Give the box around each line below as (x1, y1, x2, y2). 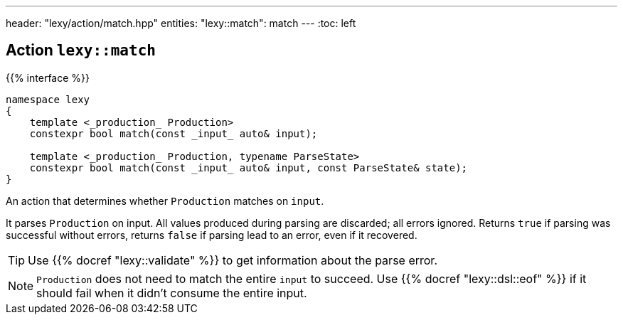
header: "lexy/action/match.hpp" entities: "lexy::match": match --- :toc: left (6, 17, 356, 29)
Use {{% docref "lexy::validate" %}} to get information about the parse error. (28, 252, 437, 267)
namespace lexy (6, 93, 90, 105)
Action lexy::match (6, 41, 156, 60)
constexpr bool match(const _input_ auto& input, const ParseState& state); (29, 161, 468, 174)
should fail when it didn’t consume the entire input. (36, 285, 307, 300)
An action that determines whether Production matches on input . (6, 194, 324, 207)
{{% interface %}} (6, 71, 90, 84)
